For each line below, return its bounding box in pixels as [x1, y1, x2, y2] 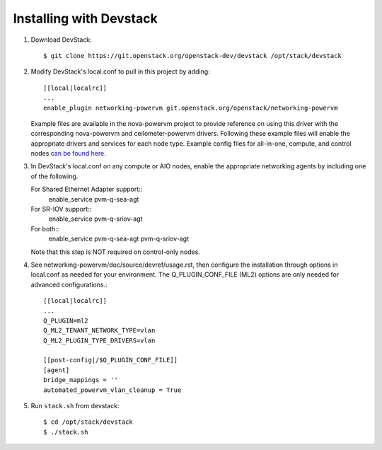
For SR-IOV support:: [30, 205, 92, 214]
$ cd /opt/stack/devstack [43, 418, 134, 426]
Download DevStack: [30, 35, 92, 44]
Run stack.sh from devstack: [30, 402, 120, 410]
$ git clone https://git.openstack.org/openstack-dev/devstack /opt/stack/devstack [43, 52, 342, 59]
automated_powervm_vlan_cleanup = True [43, 386, 182, 394]
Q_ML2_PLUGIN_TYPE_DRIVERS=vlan [43, 336, 156, 345]
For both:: [30, 224, 59, 233]
